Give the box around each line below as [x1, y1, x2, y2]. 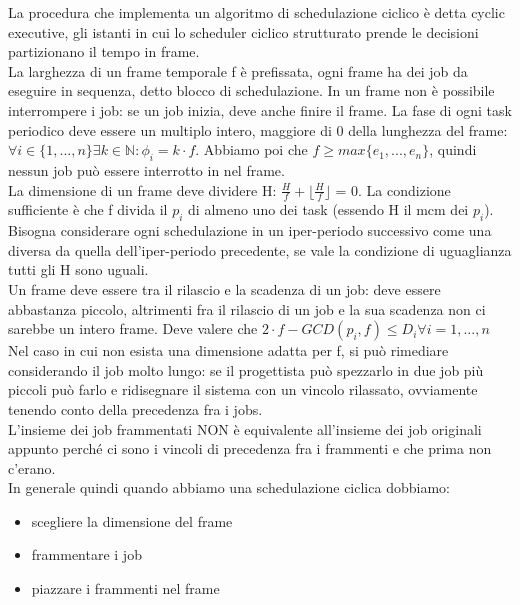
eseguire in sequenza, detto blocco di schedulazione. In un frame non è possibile [8, 80, 495, 101]
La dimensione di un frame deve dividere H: [8, 179, 277, 200]
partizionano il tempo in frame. [8, 41, 200, 62]
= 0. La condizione [335, 179, 451, 200]
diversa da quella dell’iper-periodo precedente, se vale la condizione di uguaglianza [8, 239, 512, 260]
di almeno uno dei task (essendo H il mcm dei [188, 199, 469, 220]
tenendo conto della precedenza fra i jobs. [8, 398, 263, 419]
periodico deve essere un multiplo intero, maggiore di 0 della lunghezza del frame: [8, 119, 508, 140]
